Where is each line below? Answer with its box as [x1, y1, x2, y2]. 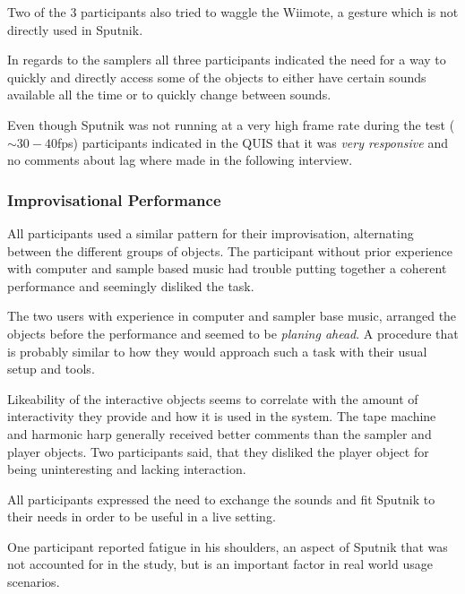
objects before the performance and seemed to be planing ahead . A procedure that [7, 323, 459, 342]
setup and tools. [7, 359, 95, 378]
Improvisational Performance [7, 188, 221, 211]
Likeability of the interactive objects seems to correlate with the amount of [7, 389, 418, 408]
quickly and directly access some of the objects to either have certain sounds [7, 67, 426, 86]
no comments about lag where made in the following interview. [7, 151, 353, 169]
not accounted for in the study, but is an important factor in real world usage [7, 555, 433, 573]
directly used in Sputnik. [7, 20, 143, 39]
